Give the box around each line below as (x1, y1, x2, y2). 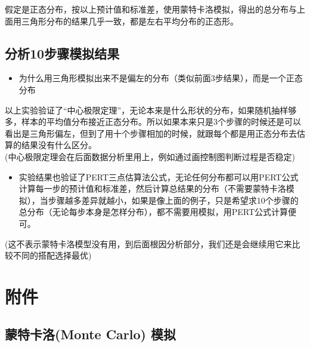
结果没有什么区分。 (21, 139, 97, 151)
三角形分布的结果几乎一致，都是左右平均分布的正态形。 (21, 14, 238, 27)
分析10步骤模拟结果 (5, 44, 120, 62)
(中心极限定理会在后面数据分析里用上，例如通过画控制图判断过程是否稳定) (5, 150, 295, 162)
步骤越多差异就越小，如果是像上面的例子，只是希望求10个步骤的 (48, 194, 299, 206)
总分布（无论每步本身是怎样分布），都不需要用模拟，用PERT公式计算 (18, 205, 289, 218)
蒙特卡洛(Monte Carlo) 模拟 (5, 325, 176, 343)
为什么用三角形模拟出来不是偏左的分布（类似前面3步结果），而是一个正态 (18, 72, 303, 84)
